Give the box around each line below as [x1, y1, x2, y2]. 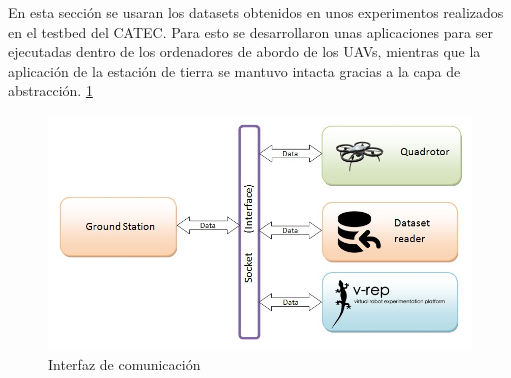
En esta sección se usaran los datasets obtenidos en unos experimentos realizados [8, 2, 504, 22]
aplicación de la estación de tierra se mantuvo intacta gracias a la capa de [8, 60, 461, 81]
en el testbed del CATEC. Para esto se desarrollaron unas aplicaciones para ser [8, 21, 493, 42]
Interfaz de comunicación [48, 354, 201, 375]
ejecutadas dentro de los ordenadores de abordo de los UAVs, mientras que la [8, 41, 481, 62]
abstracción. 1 [8, 80, 93, 101]
